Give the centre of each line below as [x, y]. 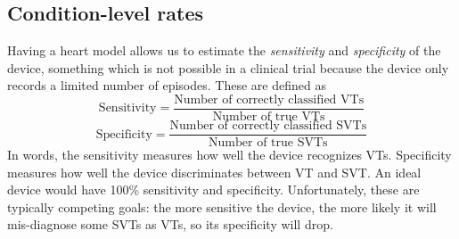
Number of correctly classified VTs [269, 99]
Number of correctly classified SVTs [268, 126]
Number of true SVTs [268, 143]
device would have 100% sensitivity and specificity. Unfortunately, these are [213, 190]
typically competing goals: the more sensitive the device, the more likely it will [222, 206]
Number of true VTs [269, 117]
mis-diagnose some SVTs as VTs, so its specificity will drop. [170, 224]
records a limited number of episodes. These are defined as [167, 85]
